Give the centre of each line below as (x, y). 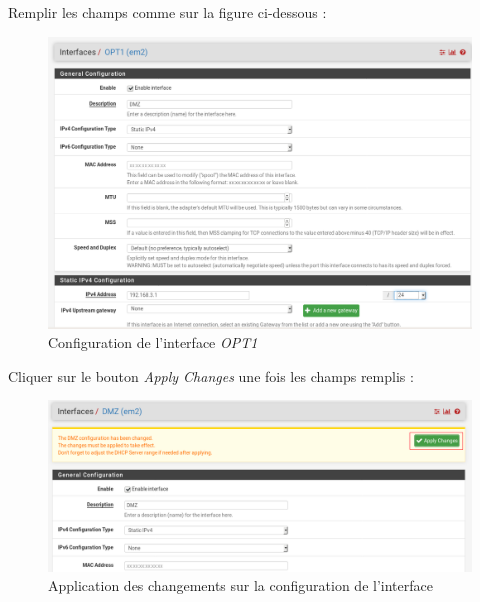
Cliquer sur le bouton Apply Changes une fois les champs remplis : (211, 375)
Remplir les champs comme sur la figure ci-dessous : (167, 12)
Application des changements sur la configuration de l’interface (240, 585)
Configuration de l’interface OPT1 (153, 342)
